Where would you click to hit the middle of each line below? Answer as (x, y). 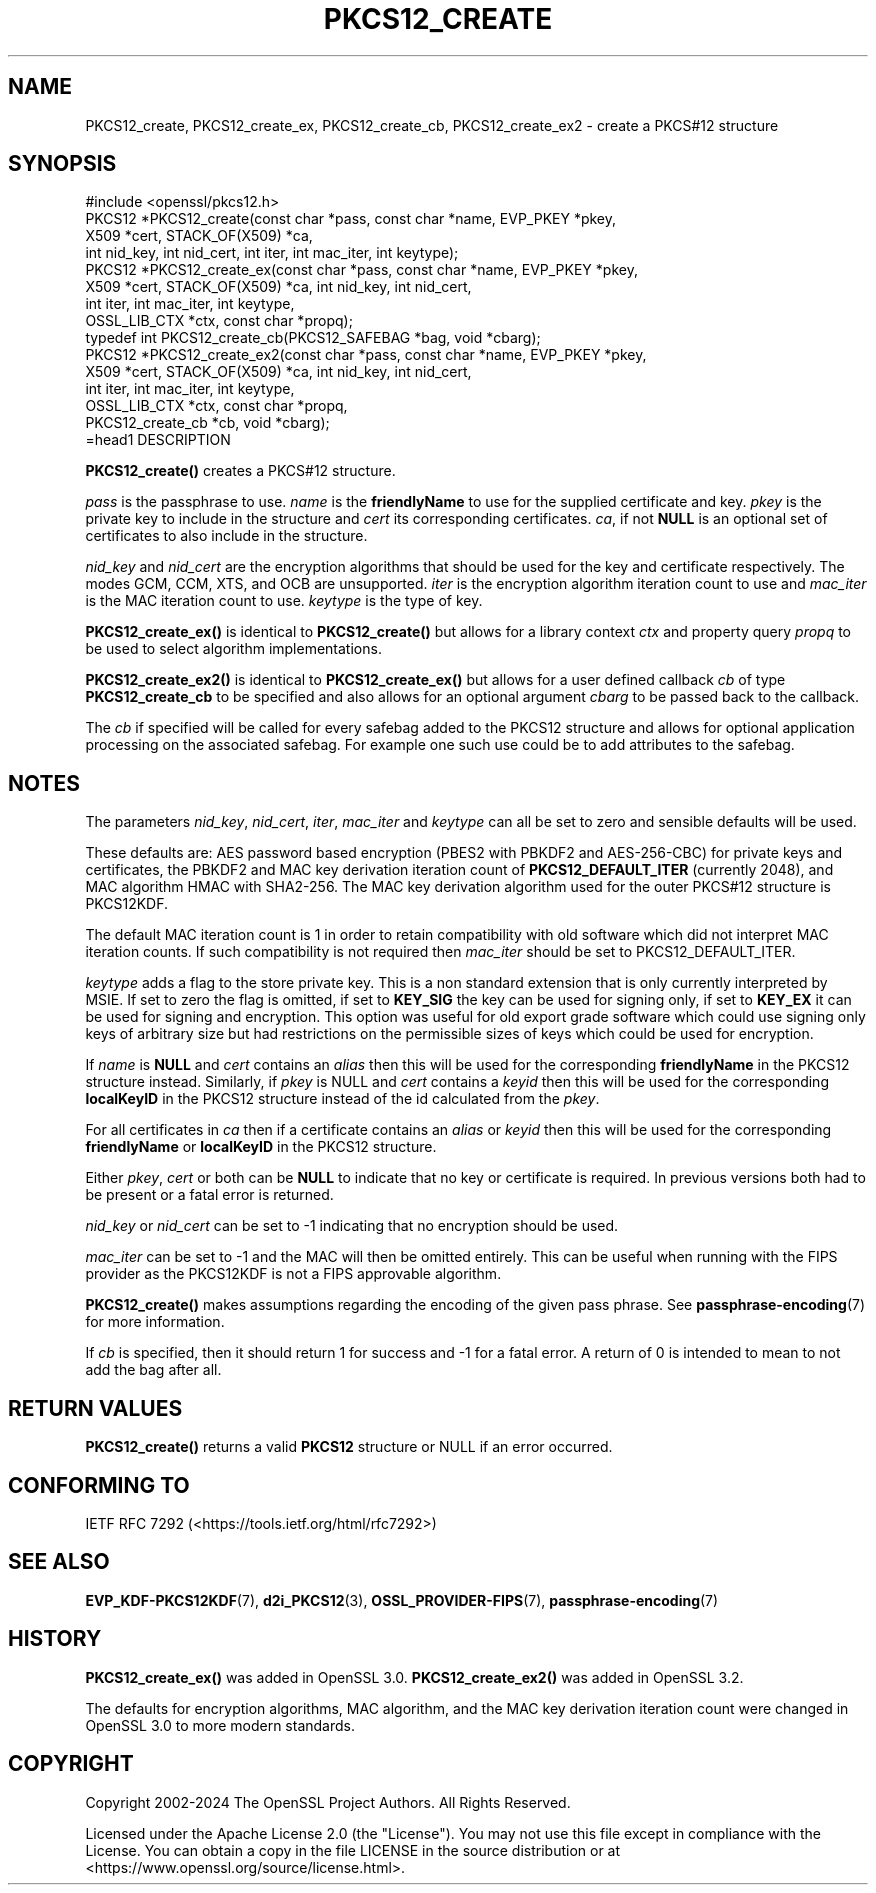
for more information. (155, 1322)
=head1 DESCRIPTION (158, 440)
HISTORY (55, 1639)
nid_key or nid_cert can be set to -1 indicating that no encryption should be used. (352, 1226)
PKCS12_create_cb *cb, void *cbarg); (207, 423)
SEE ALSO (59, 1562)
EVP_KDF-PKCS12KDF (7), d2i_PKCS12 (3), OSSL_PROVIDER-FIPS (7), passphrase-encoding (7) (402, 1600)
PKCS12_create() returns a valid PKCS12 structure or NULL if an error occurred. (349, 1447)
